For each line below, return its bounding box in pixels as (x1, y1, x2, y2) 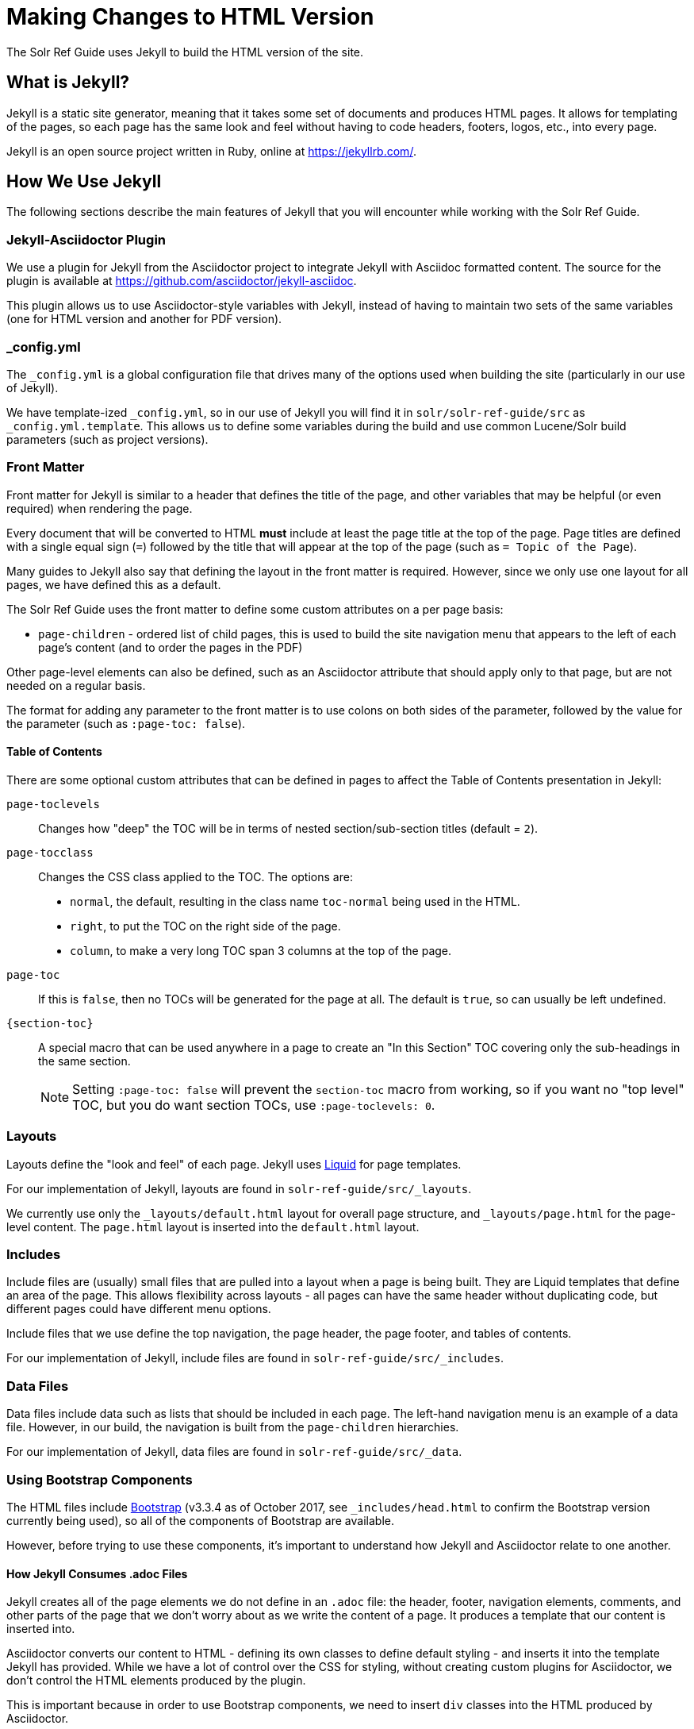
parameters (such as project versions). (6, 432, 209, 446)
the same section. (38, 1053, 131, 1068)
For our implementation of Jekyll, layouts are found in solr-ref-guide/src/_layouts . (6, 1181, 472, 1196)
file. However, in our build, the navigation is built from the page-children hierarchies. (6, 1420, 459, 1434)
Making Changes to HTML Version (6, 3, 374, 30)
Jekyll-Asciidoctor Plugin (6, 231, 167, 248)
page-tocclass (6, 845, 94, 859)
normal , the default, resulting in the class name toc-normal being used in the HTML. (70, 894, 520, 908)
